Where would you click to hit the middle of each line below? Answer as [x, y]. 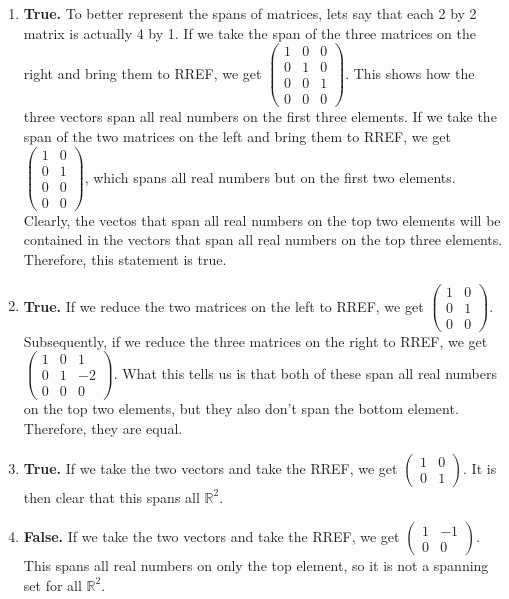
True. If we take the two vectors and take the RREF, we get [210, 467]
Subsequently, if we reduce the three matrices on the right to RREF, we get [255, 340]
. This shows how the [410, 72]
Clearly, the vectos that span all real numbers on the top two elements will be [262, 219]
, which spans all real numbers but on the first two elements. [270, 176]
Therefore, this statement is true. [125, 258]
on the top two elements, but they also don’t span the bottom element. [241, 408]
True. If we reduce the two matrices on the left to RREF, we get [223, 305]
